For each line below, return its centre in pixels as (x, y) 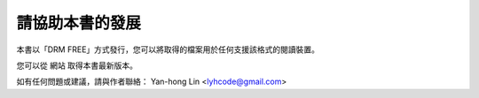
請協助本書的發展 (79, 23)
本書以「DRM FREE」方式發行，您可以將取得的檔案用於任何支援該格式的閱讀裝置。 (168, 49)
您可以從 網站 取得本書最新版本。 (77, 65)
